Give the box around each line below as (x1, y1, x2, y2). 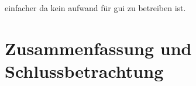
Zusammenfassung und (5, 36, 192, 60)
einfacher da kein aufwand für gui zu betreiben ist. (5, 2, 186, 13)
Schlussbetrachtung (5, 59, 164, 82)
